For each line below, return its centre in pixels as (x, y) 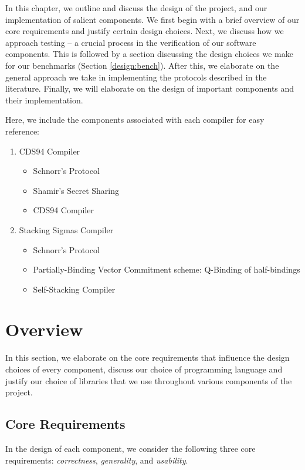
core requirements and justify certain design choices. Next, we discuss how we (145, 31)
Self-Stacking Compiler (74, 289)
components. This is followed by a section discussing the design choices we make (149, 54)
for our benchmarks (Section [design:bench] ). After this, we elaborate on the (142, 65)
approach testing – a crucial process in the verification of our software (131, 42)
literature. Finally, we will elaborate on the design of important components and (150, 88)
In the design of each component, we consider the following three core (131, 448)
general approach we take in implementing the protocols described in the (136, 77)
